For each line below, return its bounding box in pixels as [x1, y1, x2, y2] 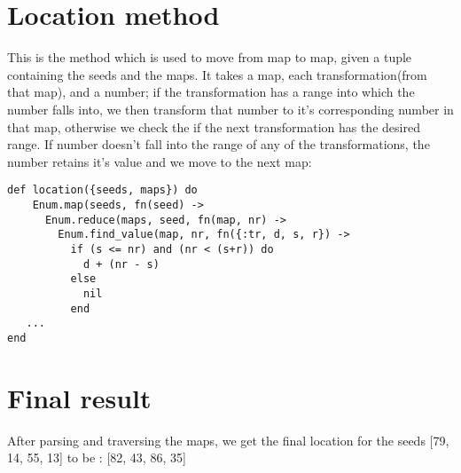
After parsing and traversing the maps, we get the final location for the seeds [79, [7, 430, 449, 449]
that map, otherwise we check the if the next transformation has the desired [7, 117, 420, 136]
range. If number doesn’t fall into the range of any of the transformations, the [7, 135, 430, 154]
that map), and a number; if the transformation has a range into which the [7, 83, 415, 101]
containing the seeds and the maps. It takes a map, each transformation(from [7, 65, 427, 83]
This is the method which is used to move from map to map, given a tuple [7, 48, 412, 67]
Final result [7, 379, 152, 415]
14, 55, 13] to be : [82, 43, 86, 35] [7, 448, 186, 467]
